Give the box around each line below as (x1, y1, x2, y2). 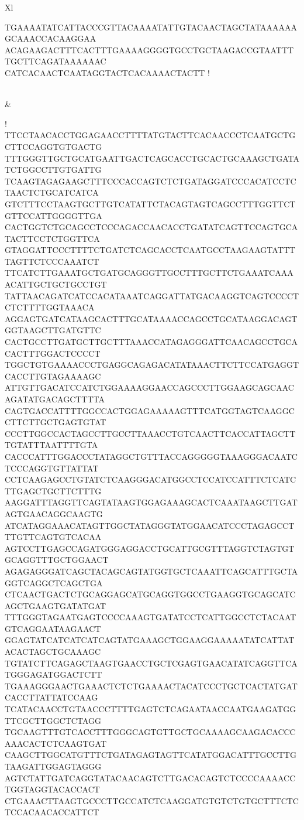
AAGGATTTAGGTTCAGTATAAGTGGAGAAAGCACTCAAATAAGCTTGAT (5, 496, 298, 508)
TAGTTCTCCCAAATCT (5, 255, 99, 267)
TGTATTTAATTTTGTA (5, 439, 98, 451)
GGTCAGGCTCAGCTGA (5, 576, 103, 589)
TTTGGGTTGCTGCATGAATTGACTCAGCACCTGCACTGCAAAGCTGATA (5, 152, 299, 164)
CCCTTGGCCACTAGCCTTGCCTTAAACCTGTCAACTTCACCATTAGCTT (5, 427, 296, 439)
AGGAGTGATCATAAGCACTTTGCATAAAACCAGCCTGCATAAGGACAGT (5, 312, 298, 324)
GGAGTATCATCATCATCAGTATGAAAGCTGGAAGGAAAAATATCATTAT (5, 634, 295, 646)
